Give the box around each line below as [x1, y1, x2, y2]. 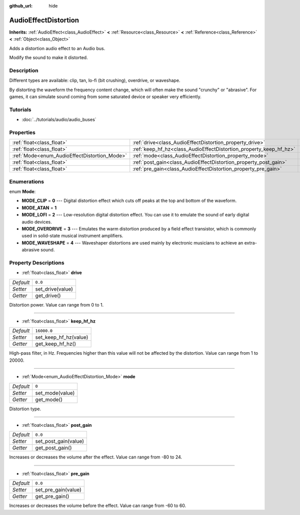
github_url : [9, 3, 32, 9]
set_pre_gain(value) [35, 486, 82, 493]
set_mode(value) [35, 389, 75, 396]
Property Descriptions [9, 259, 64, 266]
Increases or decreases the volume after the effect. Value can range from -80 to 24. [9, 454, 182, 460]
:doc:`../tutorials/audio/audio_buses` [21, 117, 97, 123]
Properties [9, 129, 36, 136]
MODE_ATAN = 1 [21, 204, 57, 210]
